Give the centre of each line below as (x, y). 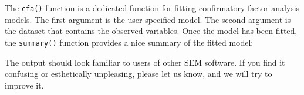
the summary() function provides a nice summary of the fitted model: (129, 42)
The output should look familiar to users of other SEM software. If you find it (145, 62)
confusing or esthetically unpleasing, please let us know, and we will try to (139, 74)
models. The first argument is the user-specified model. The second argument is (148, 19)
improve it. (24, 85)
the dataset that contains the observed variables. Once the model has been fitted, (151, 31)
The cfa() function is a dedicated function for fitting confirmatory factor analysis (152, 8)
